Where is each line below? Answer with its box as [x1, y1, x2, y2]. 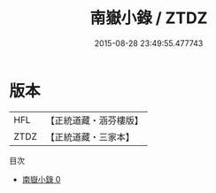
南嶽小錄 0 [21, 174, 61, 184]
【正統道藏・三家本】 [45, 130, 135, 143]
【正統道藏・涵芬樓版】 [45, 114, 144, 127]
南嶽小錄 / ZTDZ [89, 8, 208, 28]
